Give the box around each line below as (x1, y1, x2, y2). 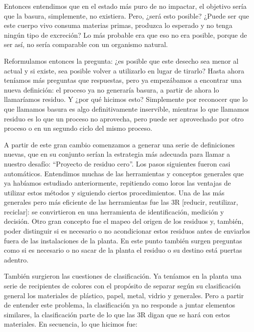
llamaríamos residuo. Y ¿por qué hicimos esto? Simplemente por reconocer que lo (4, 94, 248, 104)
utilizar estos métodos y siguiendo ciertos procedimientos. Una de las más (4, 187, 225, 197)
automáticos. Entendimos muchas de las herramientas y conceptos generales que (4, 168, 244, 178)
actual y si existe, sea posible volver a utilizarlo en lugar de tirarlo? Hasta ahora (4, 65, 244, 75)
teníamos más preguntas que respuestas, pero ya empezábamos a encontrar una (4, 75, 242, 85)
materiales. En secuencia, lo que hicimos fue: (4, 319, 138, 329)
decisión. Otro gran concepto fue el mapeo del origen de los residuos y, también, (4, 216, 244, 226)
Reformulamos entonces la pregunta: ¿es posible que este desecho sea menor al (4, 55, 239, 66)
